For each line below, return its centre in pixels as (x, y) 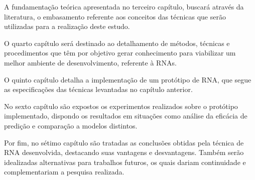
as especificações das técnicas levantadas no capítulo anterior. (98, 89)
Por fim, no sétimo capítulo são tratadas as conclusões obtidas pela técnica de (124, 142)
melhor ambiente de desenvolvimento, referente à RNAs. (90, 62)
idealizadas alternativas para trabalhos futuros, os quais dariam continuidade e (125, 162)
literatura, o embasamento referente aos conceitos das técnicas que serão (115, 16)
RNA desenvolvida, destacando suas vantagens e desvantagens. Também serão (124, 152)
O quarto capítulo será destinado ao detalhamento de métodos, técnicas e (117, 43)
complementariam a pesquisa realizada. (64, 172)
